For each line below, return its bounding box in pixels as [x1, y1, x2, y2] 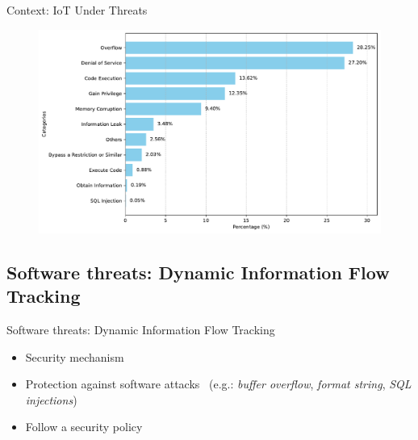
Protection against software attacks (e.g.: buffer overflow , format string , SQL [25, 375, 412, 392]
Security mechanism [25, 348, 124, 365]
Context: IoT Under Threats [6, 2, 148, 18]
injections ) [25, 391, 77, 408]
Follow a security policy [25, 418, 143, 435]
